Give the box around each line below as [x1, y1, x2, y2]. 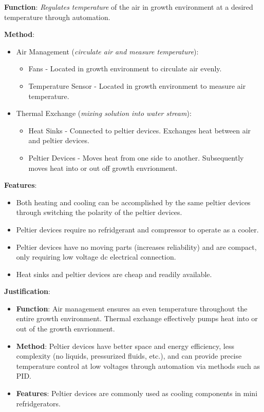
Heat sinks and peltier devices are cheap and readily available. [16, 268, 212, 279]
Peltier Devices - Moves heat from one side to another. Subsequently [28, 152, 244, 163]
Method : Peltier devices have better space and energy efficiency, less [16, 340, 234, 351]
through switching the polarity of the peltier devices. [16, 207, 182, 218]
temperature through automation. [4, 11, 110, 22]
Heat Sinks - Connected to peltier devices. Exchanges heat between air [28, 125, 251, 135]
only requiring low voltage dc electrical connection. [16, 251, 176, 262]
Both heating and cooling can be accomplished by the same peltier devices [16, 197, 251, 207]
